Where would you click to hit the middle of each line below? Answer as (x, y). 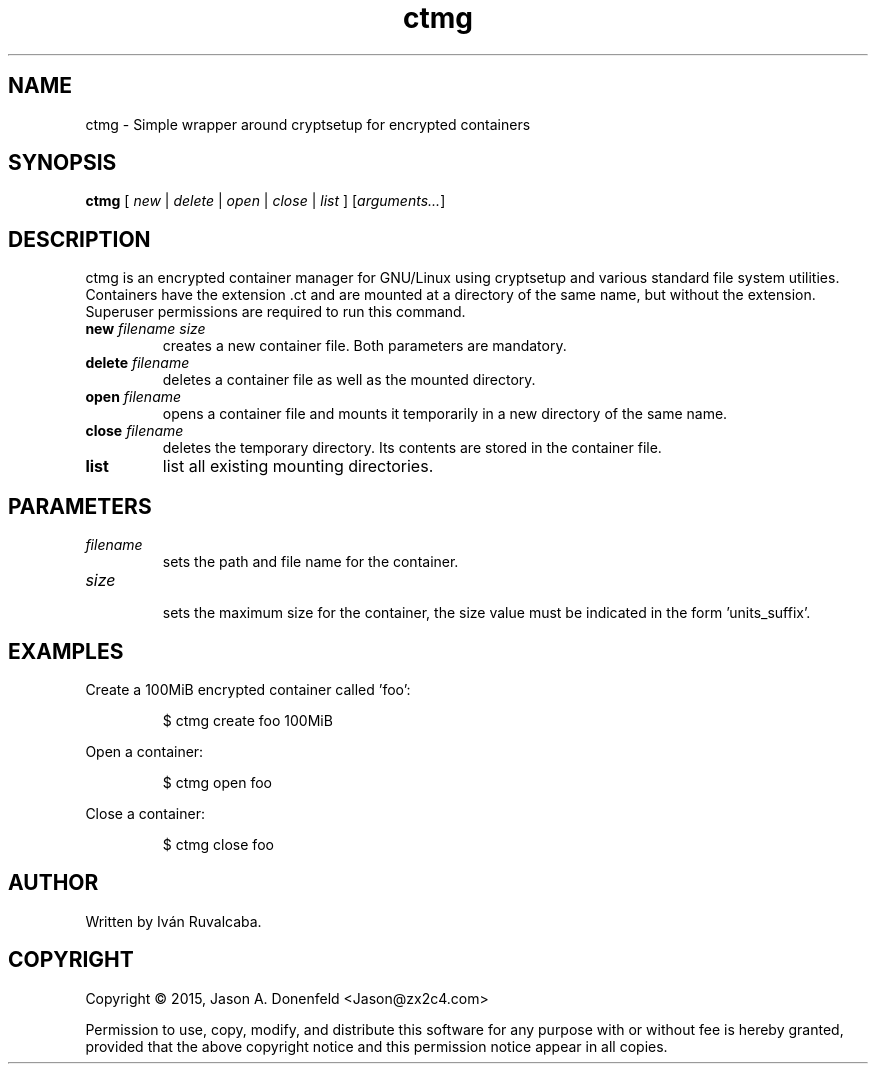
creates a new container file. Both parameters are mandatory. (364, 346)
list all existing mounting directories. (298, 466)
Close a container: (145, 813)
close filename (134, 431)
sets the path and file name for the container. (310, 562)
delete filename (137, 363)
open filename (133, 397)
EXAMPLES (66, 651)
